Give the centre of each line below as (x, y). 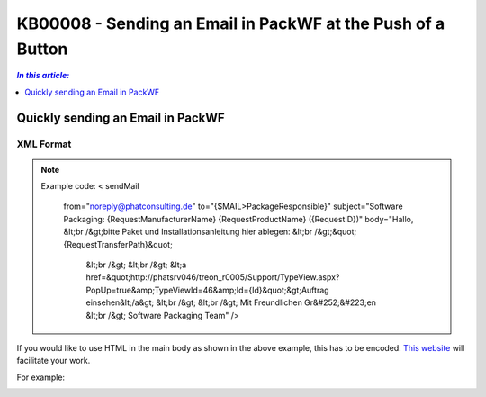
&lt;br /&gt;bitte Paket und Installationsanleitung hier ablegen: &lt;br (188, 232)
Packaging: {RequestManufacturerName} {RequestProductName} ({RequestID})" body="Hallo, (238, 219)
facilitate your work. (54, 361)
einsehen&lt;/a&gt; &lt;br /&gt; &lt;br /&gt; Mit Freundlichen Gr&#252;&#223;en (231, 302)
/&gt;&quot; (336, 232)
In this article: (43, 76)
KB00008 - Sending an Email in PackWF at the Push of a (231, 23)
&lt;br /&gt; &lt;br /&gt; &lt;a (136, 265)
